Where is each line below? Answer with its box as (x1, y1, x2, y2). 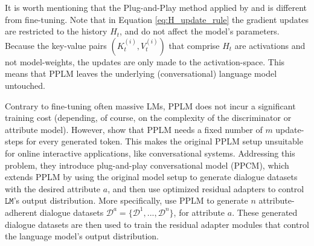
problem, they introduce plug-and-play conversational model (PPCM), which (5, 158, 289, 171)
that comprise (168, 39, 220, 51)
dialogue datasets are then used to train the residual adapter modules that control (5, 218, 309, 230)
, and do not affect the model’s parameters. (120, 25, 280, 37)
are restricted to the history (5, 25, 107, 37)
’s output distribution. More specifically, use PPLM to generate (13, 194, 248, 207)
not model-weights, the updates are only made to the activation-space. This (5, 55, 285, 68)
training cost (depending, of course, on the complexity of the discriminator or (5, 111, 292, 124)
